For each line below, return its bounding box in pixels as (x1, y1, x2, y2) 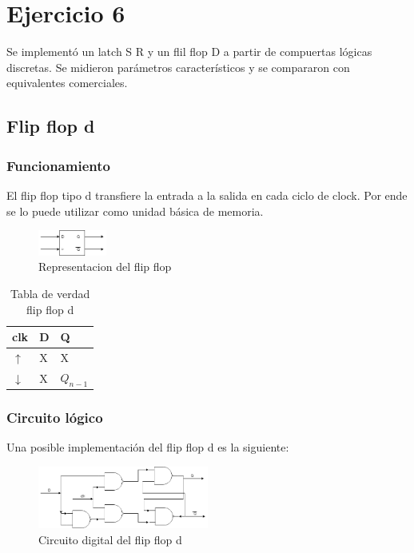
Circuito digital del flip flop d (38, 531, 182, 547)
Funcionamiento (6, 155, 110, 175)
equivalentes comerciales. (6, 74, 128, 91)
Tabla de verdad (10, 285, 90, 302)
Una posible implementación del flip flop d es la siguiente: (6, 439, 289, 456)
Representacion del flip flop (38, 258, 172, 275)
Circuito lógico (6, 408, 103, 428)
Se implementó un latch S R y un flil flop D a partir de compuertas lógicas (6, 43, 372, 60)
